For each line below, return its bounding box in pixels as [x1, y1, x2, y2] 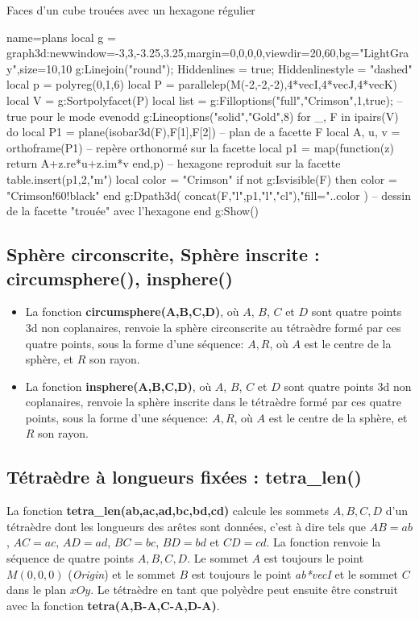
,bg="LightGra [335, 44, 409, 61]
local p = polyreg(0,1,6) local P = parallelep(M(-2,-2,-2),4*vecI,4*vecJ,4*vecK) [6, 76, 398, 93]
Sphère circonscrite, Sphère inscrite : [6, 242, 320, 267]
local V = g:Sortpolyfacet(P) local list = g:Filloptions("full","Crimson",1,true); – [6, 91, 403, 108]
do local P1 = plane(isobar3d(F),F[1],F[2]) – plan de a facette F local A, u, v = [6, 123, 400, 140]
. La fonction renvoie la [266, 534, 381, 550]
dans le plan [6, 581, 66, 598]
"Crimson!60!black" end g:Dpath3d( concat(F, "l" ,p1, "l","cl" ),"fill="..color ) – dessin [6, 186, 411, 203]
